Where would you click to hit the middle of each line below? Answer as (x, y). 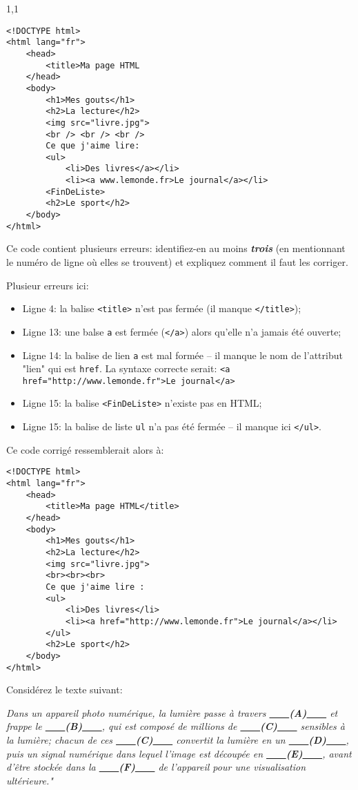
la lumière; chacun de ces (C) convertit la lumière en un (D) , (178, 739)
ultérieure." (30, 780)
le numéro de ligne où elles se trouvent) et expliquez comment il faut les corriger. (177, 262)
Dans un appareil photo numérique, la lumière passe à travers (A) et (172, 712)
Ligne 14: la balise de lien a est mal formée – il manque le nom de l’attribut (182, 355)
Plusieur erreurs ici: (48, 285)
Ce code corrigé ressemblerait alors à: (85, 449)
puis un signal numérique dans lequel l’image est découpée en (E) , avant (179, 753)
